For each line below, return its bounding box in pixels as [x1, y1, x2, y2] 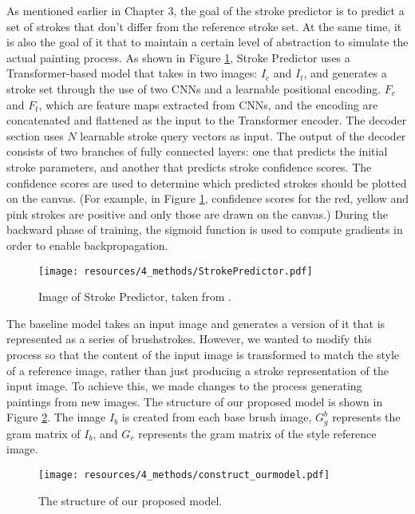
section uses [6, 127, 64, 144]
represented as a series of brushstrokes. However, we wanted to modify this [6, 330, 372, 347]
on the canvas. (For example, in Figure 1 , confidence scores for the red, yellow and [6, 190, 409, 207]
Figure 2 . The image [6, 409, 106, 425]
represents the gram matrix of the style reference [138, 425, 377, 441]
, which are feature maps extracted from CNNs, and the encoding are [38, 96, 378, 113]
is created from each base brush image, [121, 409, 312, 425]
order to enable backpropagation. [6, 236, 168, 253]
